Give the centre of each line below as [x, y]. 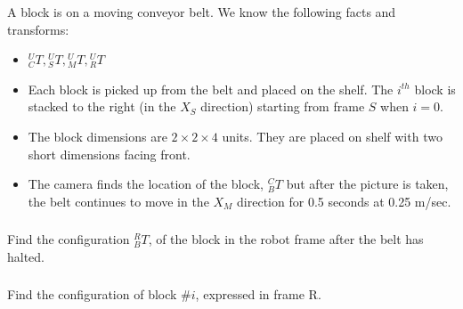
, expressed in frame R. [258, 294]
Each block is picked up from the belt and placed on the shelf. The [211, 89]
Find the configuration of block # [99, 294]
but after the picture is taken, [367, 184]
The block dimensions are [97, 136]
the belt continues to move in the [118, 201]
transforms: [38, 29]
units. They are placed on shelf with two [332, 136]
